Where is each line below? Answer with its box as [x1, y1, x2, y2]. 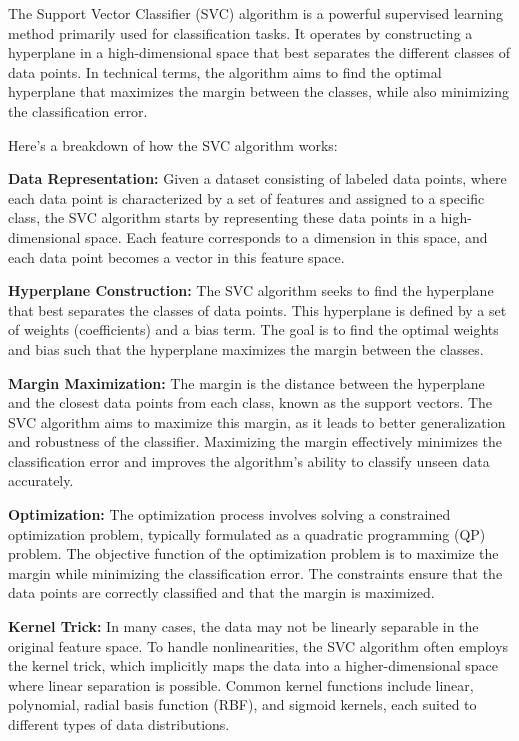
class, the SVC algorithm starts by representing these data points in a [8, 207, 437, 228]
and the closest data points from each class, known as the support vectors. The [8, 392, 493, 413]
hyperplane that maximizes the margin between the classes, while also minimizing [8, 81, 509, 102]
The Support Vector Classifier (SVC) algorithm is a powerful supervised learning [8, 3, 503, 23]
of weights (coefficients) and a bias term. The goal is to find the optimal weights [8, 319, 499, 340]
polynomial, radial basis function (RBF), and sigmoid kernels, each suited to [8, 694, 477, 715]
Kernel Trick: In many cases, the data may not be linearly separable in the [8, 616, 479, 637]
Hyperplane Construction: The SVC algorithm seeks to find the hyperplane [8, 280, 494, 301]
